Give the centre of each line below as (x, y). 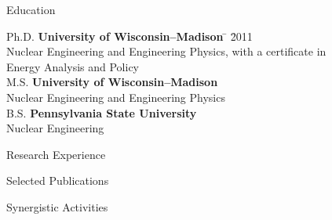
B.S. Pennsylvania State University (102, 112)
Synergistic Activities (57, 206)
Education (31, 9)
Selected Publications (58, 180)
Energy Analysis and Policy (73, 66)
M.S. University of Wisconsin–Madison (112, 82)
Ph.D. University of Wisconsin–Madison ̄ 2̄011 (130, 36)
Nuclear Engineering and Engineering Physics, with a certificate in (166, 51)
